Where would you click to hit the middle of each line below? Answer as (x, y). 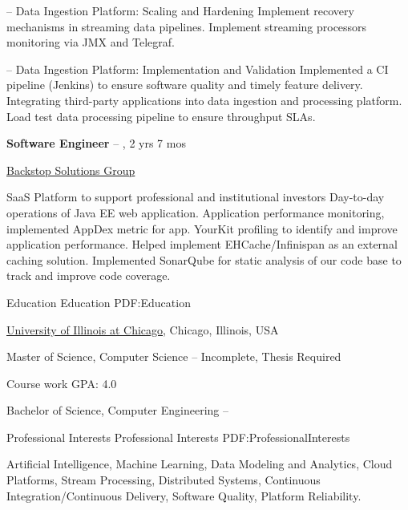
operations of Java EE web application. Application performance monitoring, (196, 212)
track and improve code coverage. (89, 275)
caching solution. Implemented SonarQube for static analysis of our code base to (204, 259)
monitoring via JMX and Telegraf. (91, 42)
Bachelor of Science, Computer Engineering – (118, 410)
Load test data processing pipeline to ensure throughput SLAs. (161, 116)
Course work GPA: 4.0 (62, 383)
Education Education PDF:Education (99, 302)
